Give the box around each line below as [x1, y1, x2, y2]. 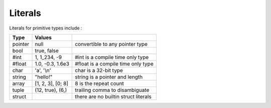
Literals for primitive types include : [9, 25, 82, 31]
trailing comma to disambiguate [75, 86, 150, 93]
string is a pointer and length [75, 73, 143, 80]
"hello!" [35, 73, 53, 80]
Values [35, 34, 52, 41]
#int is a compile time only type [75, 53, 149, 60]
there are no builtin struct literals [75, 93, 152, 100]
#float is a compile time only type [75, 60, 154, 67]
